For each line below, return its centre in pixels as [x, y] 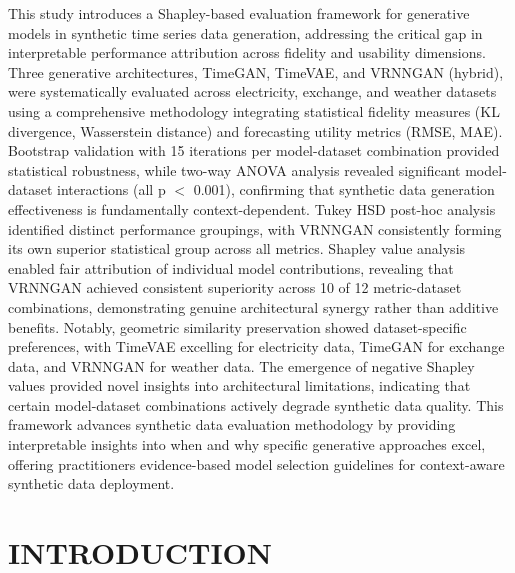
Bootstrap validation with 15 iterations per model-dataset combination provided [254, 150]
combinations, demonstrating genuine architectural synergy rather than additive [253, 306]
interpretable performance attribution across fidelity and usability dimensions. [247, 52]
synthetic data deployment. [91, 483]
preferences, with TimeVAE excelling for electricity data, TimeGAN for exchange [256, 346]
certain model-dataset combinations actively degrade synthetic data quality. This [256, 404]
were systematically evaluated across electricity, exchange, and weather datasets [252, 91]
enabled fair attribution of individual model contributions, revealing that [231, 267]
